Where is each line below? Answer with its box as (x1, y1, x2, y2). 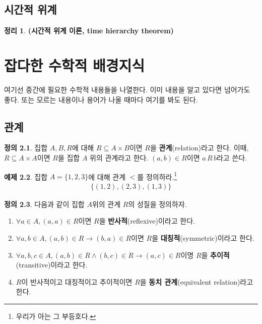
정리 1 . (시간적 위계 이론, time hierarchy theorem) (4, 25, 174, 36)
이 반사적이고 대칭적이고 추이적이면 (21, 276, 133, 287)
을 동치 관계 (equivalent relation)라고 (140, 276, 253, 287)
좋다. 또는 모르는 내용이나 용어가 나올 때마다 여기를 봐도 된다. (4, 94, 198, 104)
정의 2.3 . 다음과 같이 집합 (4, 198, 85, 209)
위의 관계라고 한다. (90, 152, 149, 163)
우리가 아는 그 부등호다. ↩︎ (16, 310, 96, 321)
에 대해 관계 (88, 171, 126, 182)
